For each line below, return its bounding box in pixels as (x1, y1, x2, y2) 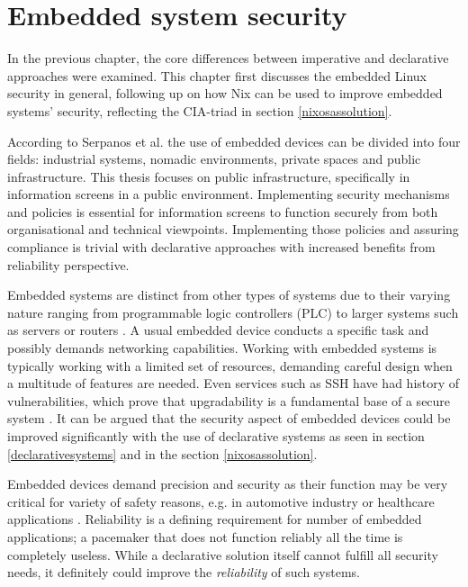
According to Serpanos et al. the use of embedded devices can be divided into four (7, 131, 461, 150)
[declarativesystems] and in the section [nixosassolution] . (7, 444, 318, 463)
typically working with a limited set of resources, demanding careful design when (7, 356, 453, 375)
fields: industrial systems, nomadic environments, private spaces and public (7, 149, 421, 168)
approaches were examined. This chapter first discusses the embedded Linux (7, 66, 427, 85)
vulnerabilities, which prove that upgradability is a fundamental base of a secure (7, 391, 451, 410)
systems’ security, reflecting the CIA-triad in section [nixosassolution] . (7, 101, 392, 120)
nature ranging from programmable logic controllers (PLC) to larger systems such (7, 303, 459, 321)
